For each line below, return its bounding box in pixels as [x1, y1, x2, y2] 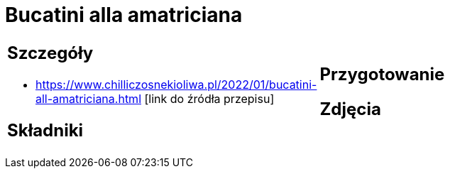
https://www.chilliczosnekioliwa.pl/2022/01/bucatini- [35, 77, 317, 92]
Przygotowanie [319, 63, 445, 85]
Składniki [7, 119, 84, 141]
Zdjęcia [319, 98, 381, 119]
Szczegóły [7, 42, 94, 63]
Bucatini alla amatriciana [5, 3, 243, 27]
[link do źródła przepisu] [144, 91, 275, 106]
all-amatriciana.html [35, 91, 141, 106]
